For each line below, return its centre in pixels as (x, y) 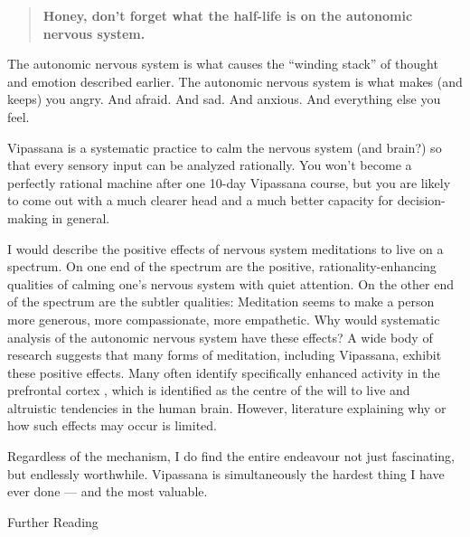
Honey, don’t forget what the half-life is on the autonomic (228, 15)
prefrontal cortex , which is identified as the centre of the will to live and (209, 390)
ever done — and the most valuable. (108, 491)
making (28, 217)
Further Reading (53, 521)
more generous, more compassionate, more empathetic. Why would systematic (224, 319)
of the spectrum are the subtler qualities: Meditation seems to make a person (221, 301)
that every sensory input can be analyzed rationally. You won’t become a (210, 165)
